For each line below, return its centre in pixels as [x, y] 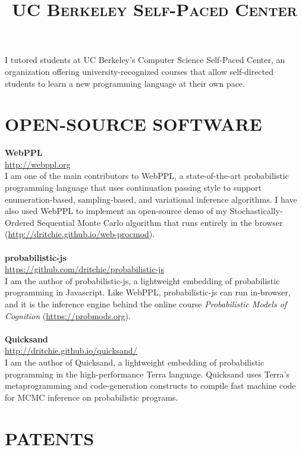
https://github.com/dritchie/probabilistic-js [84, 269]
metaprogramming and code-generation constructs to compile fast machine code [150, 386]
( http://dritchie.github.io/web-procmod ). [80, 234]
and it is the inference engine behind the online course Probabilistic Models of [146, 304]
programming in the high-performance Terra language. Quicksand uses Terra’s [147, 374]
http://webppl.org [38, 164]
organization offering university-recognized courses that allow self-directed [139, 71]
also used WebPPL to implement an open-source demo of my [116, 211]
